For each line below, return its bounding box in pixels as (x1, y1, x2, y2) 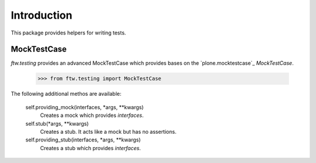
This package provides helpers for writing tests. (11, 29, 126, 36)
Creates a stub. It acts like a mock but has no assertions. (40, 128, 177, 135)
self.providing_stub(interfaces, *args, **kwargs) (25, 136, 141, 143)
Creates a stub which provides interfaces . (40, 144, 141, 151)
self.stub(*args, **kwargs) (25, 120, 89, 127)
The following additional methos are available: (11, 91, 122, 98)
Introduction (11, 9, 73, 22)
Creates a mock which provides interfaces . (40, 112, 144, 119)
